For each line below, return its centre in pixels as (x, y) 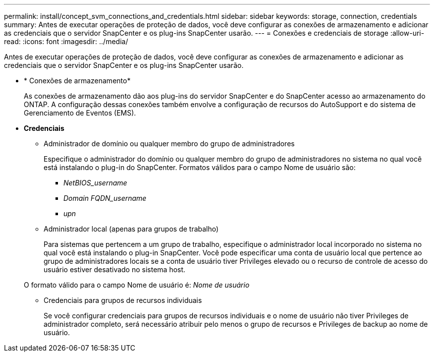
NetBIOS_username (95, 183)
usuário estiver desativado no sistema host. (115, 269)
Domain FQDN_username (105, 198)
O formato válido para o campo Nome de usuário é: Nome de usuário (137, 285)
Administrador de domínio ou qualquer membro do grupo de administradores (169, 144)
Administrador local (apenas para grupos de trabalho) (131, 229)
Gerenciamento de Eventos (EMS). (80, 113)
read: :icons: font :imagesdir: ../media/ (66, 41)
